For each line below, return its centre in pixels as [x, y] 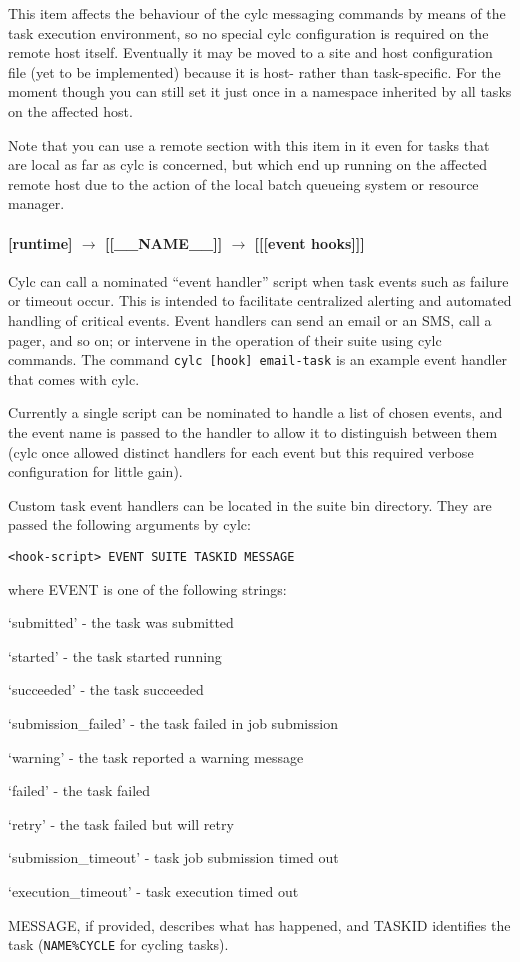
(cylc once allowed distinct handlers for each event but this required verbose [241, 451]
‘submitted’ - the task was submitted [121, 622]
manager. [36, 203]
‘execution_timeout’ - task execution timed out [153, 890]
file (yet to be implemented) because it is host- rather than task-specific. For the [254, 71]
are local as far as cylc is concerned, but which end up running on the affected [248, 164]
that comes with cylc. [74, 378]
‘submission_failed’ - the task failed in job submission [173, 722]
